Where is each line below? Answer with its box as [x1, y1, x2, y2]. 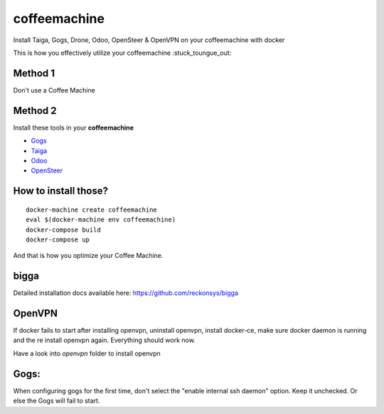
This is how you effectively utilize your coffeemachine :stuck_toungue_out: [13, 48, 232, 57]
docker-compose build [26, 225, 101, 234]
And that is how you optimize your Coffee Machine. [13, 252, 164, 260]
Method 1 [13, 67, 55, 79]
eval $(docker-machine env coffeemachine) [26, 216, 176, 224]
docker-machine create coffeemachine [26, 205, 158, 214]
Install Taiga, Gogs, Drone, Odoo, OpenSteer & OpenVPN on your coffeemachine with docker [13, 36, 285, 44]
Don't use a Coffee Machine [13, 86, 95, 94]
